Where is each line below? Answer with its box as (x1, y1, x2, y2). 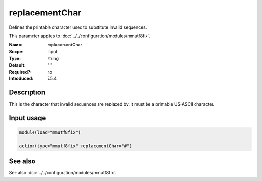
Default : (9, 62, 26, 68)
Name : (9, 42, 23, 48)
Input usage (9, 114, 46, 122)
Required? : (9, 69, 32, 75)
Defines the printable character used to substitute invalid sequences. (9, 24, 147, 30)
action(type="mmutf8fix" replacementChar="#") (19, 143, 132, 149)
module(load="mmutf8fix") (19, 130, 81, 135)
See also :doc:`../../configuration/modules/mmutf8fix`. (9, 170, 116, 176)
